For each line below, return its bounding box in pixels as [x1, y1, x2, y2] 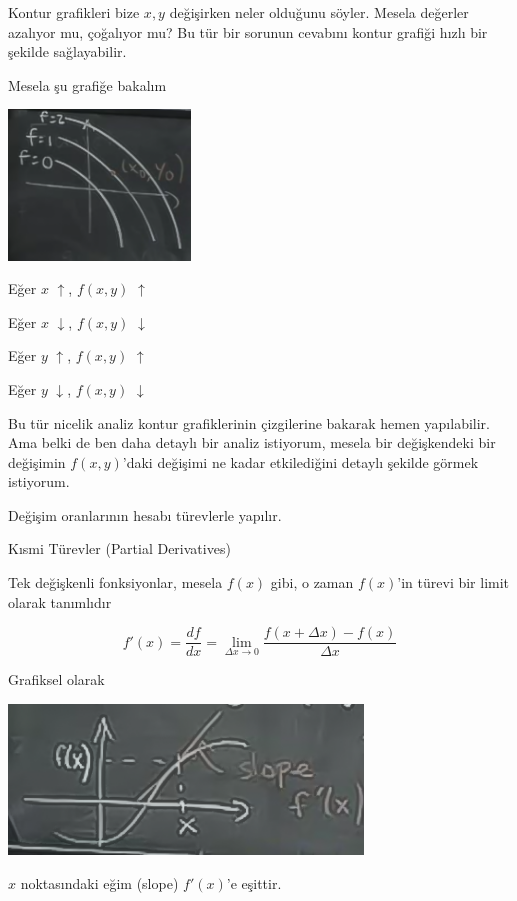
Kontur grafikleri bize [8, 2, 140, 22]
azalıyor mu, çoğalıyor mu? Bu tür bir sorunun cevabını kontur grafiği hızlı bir [8, 21, 488, 42]
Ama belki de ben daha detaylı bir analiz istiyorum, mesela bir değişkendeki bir [8, 432, 496, 453]
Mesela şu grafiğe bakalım [8, 74, 167, 95]
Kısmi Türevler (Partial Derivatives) [8, 538, 231, 559]
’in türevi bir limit [397, 572, 510, 593]
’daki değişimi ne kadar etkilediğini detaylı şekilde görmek [122, 451, 479, 472]
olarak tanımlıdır [8, 591, 112, 612]
